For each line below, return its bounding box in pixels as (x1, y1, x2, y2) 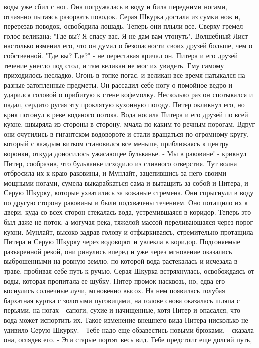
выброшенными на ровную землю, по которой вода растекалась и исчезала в (4, 256, 238, 266)
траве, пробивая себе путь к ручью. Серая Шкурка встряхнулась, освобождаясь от (4, 266, 254, 276)
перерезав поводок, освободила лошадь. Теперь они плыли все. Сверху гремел (4, 21, 243, 31)
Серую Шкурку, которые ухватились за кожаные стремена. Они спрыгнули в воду (4, 187, 254, 198)
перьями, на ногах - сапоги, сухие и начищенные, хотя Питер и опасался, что (4, 305, 240, 315)
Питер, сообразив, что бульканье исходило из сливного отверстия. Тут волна (4, 158, 237, 168)
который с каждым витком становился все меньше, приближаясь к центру (4, 138, 229, 149)
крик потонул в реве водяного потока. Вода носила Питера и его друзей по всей (4, 109, 248, 119)
